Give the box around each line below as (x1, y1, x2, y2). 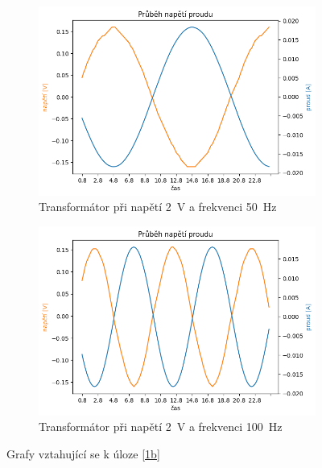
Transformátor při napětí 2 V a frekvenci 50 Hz (39, 198, 277, 215)
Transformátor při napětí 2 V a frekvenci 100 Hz (39, 418, 283, 435)
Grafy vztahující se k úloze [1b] (6, 445, 160, 462)
